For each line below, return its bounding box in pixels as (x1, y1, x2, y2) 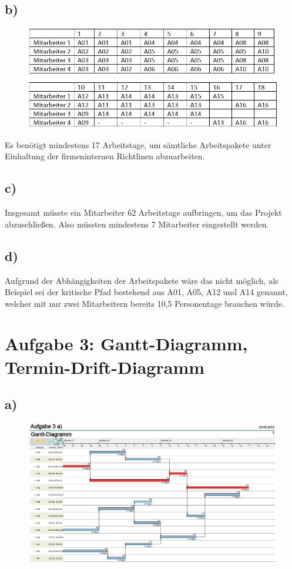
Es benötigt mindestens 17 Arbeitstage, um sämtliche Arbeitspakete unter (5, 138, 271, 150)
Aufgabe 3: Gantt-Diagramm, (5, 332, 248, 356)
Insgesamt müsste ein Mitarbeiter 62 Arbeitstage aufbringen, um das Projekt (5, 206, 282, 219)
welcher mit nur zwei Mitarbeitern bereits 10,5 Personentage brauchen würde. (5, 297, 284, 309)
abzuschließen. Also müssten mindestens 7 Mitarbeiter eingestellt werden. (5, 217, 269, 230)
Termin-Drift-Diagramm (5, 354, 205, 379)
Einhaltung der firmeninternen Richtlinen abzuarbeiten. (5, 150, 205, 162)
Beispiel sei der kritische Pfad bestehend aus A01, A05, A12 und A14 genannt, (5, 286, 288, 298)
